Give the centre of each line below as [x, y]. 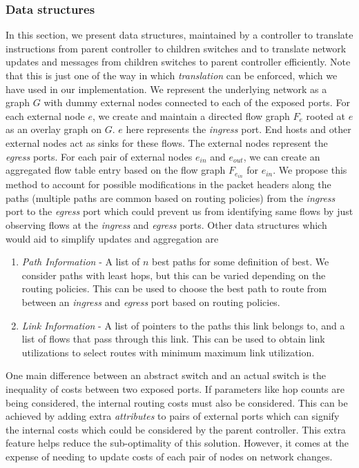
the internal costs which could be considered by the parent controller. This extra [176, 429]
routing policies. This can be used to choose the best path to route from [174, 288]
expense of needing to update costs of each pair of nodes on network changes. [169, 456]
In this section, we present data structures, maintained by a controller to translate [179, 35]
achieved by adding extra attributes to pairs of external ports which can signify [173, 416]
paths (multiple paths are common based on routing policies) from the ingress [171, 197]
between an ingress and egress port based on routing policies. [151, 302]
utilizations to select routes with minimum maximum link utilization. [168, 352]
